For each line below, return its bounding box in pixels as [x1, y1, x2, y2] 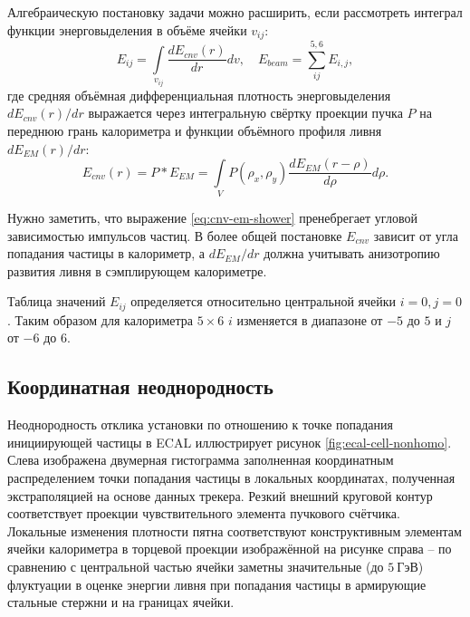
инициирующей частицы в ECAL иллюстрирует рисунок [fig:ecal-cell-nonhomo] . [7, 432, 452, 451]
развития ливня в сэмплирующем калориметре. [7, 261, 267, 280]
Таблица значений [7, 292, 106, 311]
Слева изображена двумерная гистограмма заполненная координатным [7, 450, 394, 469]
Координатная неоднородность [7, 372, 273, 400]
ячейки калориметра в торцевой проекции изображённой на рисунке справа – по [7, 539, 452, 558]
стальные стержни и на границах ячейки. [7, 593, 235, 612]
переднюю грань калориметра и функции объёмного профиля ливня [7, 121, 382, 140]
